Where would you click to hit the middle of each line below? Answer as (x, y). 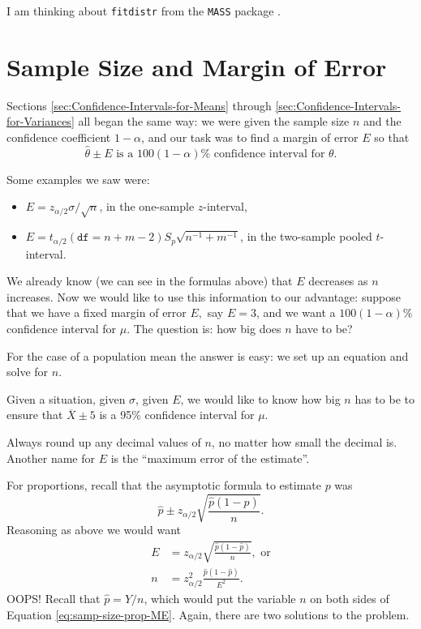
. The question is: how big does (204, 328)
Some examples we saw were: (78, 179)
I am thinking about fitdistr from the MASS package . (144, 11)
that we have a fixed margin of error (97, 312)
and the (382, 121)
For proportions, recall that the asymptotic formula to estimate (164, 485)
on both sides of (350, 598)
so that (392, 137)
